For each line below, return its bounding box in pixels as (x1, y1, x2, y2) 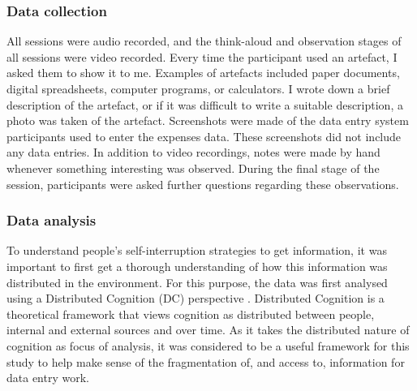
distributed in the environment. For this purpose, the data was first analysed (6, 273, 388, 290)
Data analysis (6, 210, 97, 230)
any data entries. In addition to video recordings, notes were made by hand (6, 144, 380, 161)
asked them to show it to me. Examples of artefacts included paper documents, (6, 64, 400, 81)
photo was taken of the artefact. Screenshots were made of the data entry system (6, 112, 409, 129)
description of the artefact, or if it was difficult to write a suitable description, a (6, 96, 403, 113)
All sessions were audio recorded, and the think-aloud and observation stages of (6, 32, 402, 49)
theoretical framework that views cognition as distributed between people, (6, 305, 375, 322)
